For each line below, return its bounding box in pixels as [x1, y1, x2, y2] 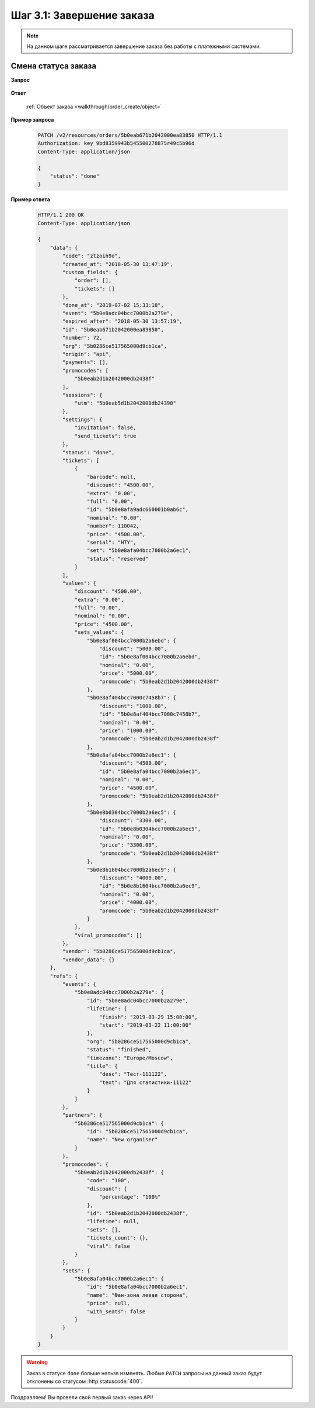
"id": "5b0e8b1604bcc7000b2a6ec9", [99, 883, 201, 889]
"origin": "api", [62, 351, 112, 357]
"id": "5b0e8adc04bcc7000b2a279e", [86, 997, 189, 1004]
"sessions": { [62, 392, 103, 398]
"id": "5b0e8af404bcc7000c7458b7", [99, 711, 201, 717]
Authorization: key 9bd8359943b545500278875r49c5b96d [37, 140, 195, 147]
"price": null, [86, 1300, 131, 1307]
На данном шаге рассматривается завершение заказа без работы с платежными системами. [26, 43, 261, 50]
